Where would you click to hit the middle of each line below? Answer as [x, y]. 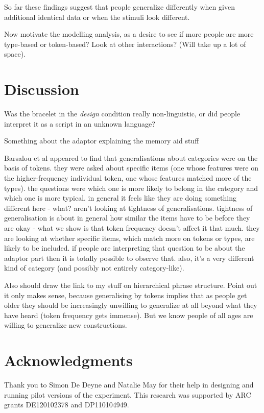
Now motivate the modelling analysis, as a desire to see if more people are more [129, 34]
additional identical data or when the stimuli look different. [97, 17]
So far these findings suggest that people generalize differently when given [119, 7]
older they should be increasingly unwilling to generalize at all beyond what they [131, 305]
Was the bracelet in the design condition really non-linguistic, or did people [122, 114]
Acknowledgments [68, 360]
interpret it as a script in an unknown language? [80, 123]
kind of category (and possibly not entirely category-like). [94, 268]
